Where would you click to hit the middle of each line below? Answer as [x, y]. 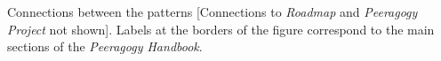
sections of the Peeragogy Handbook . [105, 46]
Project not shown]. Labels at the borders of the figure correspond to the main [221, 29]
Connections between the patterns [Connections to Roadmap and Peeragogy [212, 11]
